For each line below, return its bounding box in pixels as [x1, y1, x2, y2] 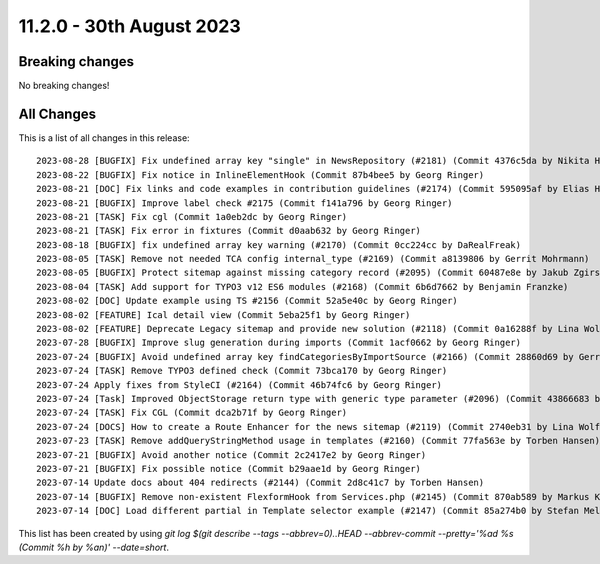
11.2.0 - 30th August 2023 [18, 15, 241, 37]
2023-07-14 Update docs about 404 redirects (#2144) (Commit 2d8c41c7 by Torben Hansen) [36, 477, 485, 489]
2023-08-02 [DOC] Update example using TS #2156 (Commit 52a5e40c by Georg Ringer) [36, 295, 459, 307]
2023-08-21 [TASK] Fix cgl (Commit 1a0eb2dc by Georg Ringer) [36, 211, 348, 222]
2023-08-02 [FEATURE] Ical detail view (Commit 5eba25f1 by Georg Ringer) [36, 309, 411, 320]
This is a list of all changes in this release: [18, 131, 190, 144]
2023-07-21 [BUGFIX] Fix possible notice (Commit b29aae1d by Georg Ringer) [36, 463, 422, 474]
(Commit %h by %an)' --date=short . [18, 541, 170, 553]
